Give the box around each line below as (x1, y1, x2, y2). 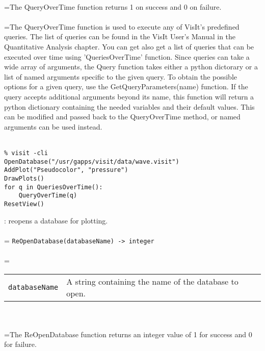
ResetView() (4, 200, 44, 208)
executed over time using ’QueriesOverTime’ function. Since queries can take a (4, 51, 250, 62)
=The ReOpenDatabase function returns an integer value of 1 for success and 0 (4, 329, 252, 339)
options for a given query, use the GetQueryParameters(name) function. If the (4, 81, 248, 92)
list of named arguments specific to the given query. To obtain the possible (4, 71, 237, 82)
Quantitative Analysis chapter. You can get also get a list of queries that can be (4, 41, 254, 52)
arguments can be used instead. (4, 121, 102, 132)
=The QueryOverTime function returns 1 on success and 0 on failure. (4, 1, 222, 12)
